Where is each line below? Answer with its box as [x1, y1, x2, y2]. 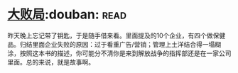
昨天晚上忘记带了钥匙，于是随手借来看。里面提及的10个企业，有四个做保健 [7, 31, 226, 40]
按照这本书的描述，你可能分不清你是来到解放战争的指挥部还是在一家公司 [19, 49, 232, 57]
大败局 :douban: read [7, 6, 126, 23]
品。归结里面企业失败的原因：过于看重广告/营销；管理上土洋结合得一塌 [7, 40, 215, 48]
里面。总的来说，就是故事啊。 [7, 57, 94, 66]
